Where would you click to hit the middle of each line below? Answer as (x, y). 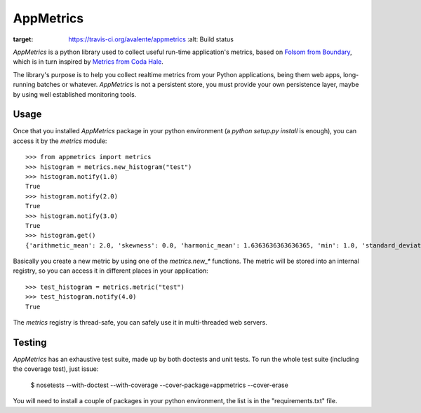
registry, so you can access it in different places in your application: (111, 271)
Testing (30, 343)
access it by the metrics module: (60, 141)
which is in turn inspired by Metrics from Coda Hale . (88, 62)
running (24, 85)
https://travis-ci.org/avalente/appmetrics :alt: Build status (151, 39)
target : (23, 39)
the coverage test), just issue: (56, 369)
